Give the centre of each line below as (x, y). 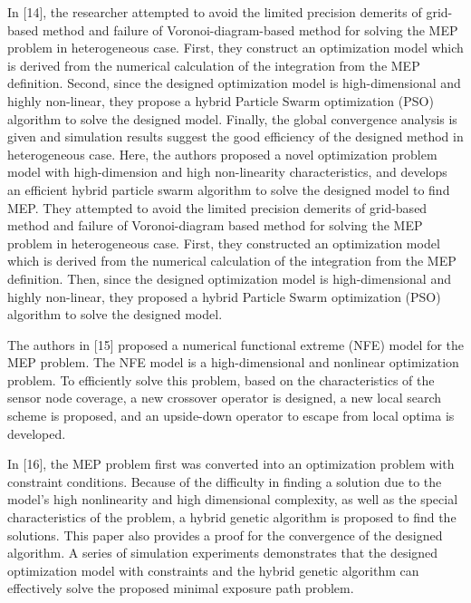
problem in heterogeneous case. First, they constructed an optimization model (224, 243)
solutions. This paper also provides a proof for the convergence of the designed (225, 535)
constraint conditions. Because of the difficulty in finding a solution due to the (225, 481)
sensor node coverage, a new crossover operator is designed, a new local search (225, 398)
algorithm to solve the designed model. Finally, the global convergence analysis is (232, 118)
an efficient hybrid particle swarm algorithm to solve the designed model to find (229, 189)
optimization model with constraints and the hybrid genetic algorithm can (213, 570)
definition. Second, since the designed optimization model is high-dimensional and (234, 83)
